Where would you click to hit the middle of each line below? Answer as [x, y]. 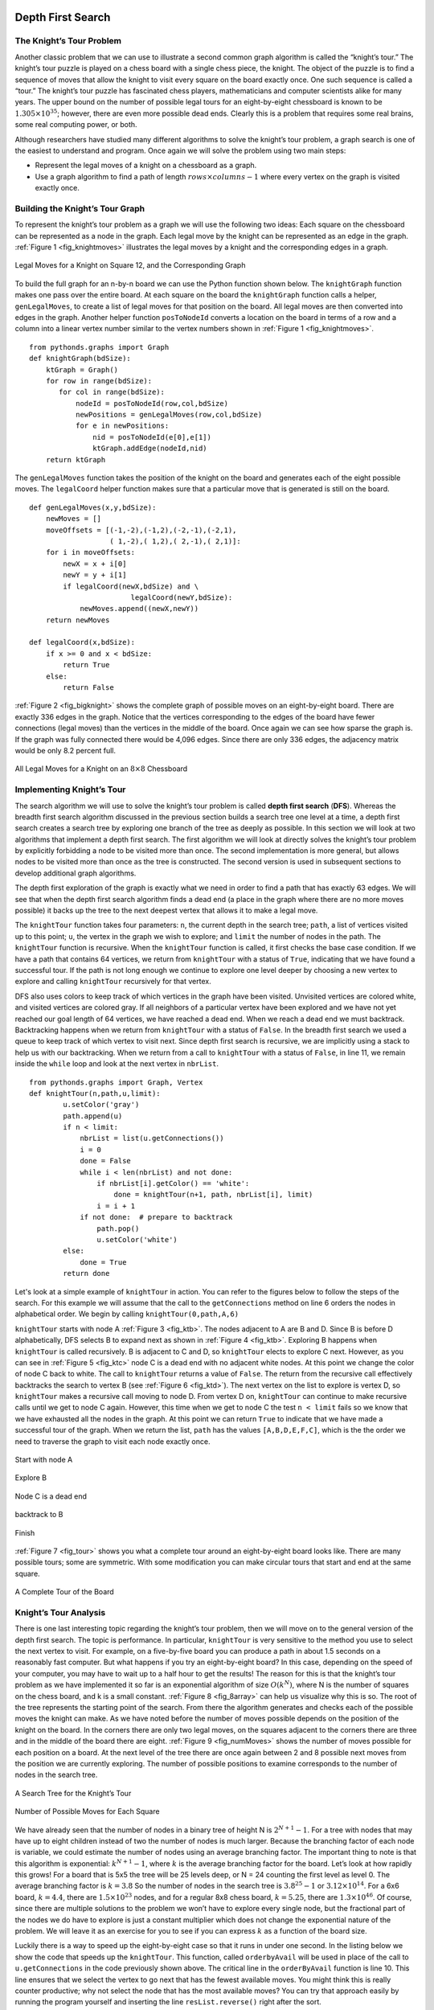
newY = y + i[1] [95, 575]
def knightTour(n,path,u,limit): [95, 1093]
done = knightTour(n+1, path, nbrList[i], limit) [213, 1195]
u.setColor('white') [137, 1239]
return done [86, 1274]
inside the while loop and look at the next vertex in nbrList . [117, 1064]
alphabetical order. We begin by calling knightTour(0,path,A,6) [127, 1314]
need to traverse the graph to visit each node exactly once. [113, 1441]
